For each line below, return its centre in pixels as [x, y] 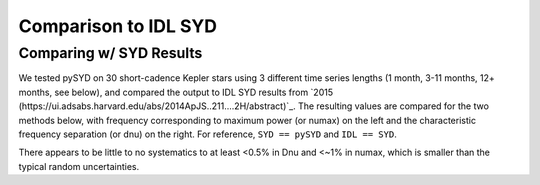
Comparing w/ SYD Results [110, 53]
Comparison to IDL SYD [117, 26]
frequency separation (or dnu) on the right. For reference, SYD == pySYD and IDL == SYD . [207, 134]
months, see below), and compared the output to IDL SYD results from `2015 [176, 92]
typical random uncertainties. [79, 166]
